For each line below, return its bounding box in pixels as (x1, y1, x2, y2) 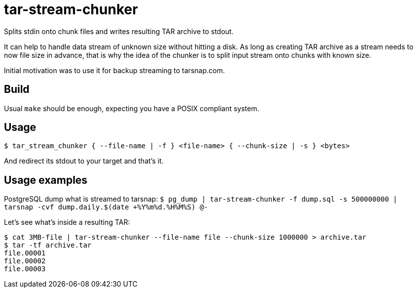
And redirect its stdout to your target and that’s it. (4, 157, 164, 166)
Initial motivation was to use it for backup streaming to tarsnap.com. (4, 66, 225, 75)
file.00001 (4, 249, 46, 257)
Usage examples (4, 173, 87, 186)
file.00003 (4, 265, 46, 273)
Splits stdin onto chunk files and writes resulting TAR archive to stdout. (4, 27, 234, 36)
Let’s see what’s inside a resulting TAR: (4, 218, 130, 227)
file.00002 (4, 257, 46, 265)
